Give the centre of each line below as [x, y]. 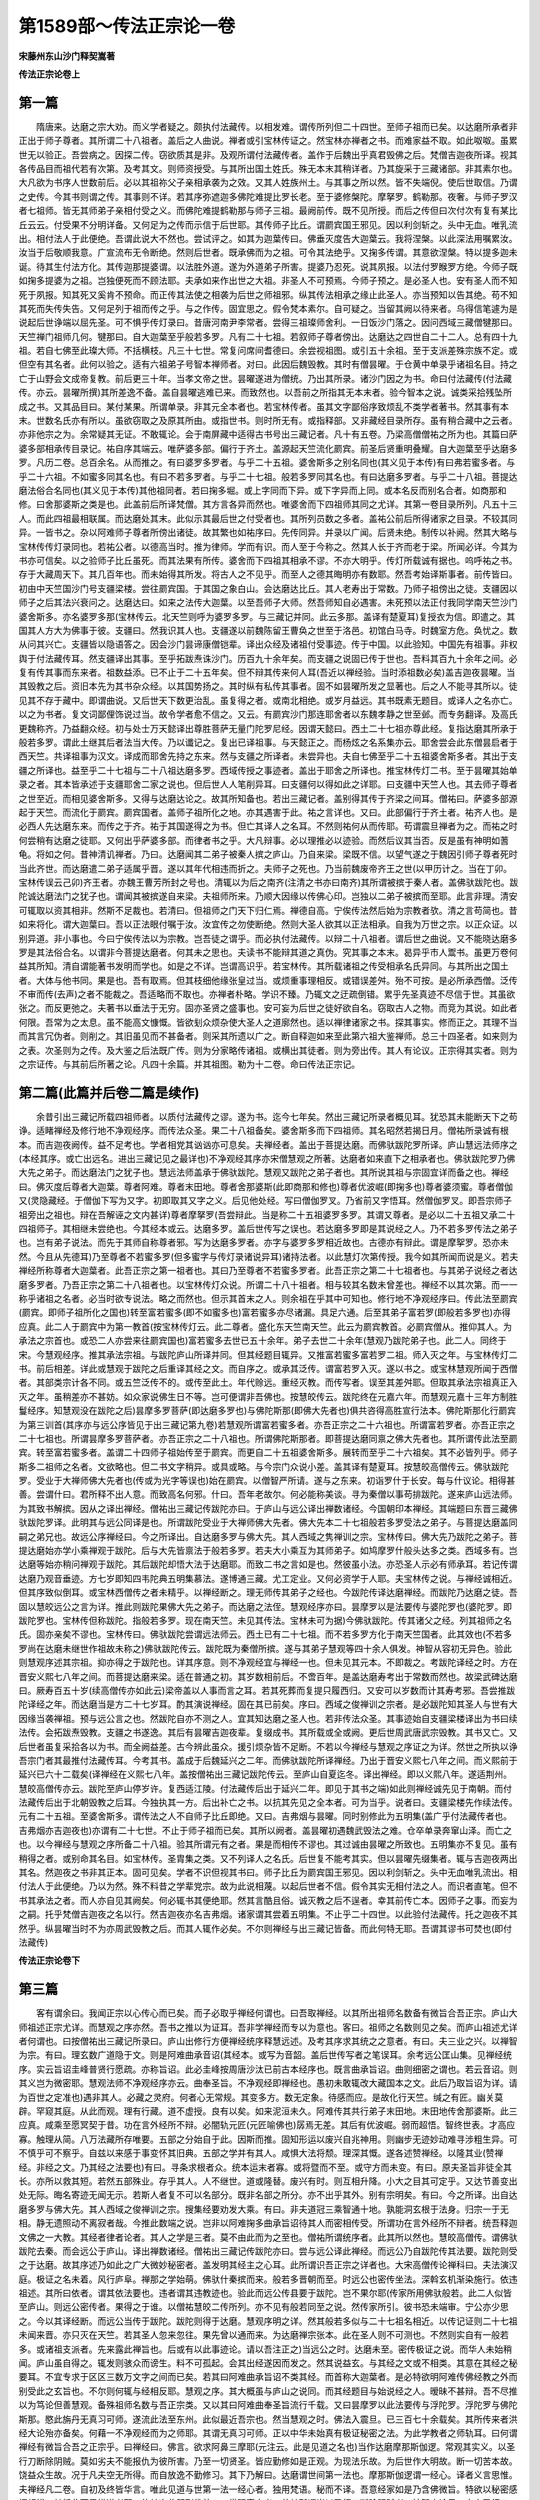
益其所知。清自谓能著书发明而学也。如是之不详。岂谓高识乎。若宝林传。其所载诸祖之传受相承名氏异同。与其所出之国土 [263, 966]
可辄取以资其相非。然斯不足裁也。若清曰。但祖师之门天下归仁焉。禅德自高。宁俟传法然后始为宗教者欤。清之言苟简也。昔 [268, 910]
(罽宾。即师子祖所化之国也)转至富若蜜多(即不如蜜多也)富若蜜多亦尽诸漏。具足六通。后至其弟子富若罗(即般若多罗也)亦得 [264, 1312]
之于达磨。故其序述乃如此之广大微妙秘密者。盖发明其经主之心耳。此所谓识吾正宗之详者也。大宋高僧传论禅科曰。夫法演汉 [268, 2265]
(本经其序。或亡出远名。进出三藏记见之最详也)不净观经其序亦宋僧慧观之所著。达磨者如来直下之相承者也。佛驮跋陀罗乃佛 [267, 1159]
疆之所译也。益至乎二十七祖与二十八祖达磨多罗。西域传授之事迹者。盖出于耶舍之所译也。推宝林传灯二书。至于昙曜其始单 [268, 770]
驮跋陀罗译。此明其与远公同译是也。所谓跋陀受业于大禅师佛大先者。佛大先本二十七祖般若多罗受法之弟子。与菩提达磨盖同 [268, 1522]
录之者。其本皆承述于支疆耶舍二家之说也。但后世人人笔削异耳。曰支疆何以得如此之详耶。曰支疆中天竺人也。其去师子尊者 [268, 784]
